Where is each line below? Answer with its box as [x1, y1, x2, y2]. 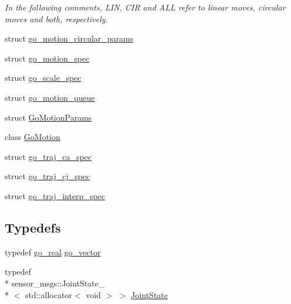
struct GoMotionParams [5, 111, 92, 123]
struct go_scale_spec [5, 71, 82, 84]
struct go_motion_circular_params [5, 32, 134, 45]
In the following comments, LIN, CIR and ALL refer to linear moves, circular [5, 1, 286, 13]
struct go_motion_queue [5, 91, 95, 103]
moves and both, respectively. [5, 12, 108, 25]
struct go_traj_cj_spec [5, 170, 90, 182]
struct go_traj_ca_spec [5, 150, 92, 162]
